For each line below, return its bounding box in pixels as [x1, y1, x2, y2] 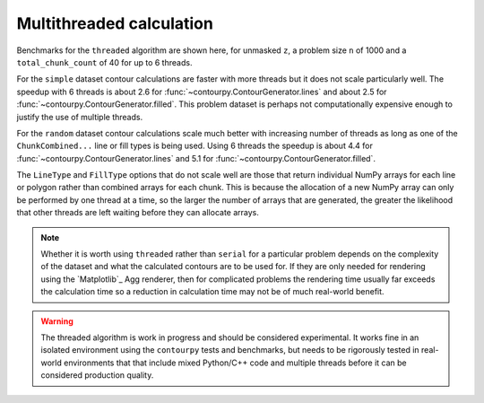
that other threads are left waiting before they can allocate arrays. [16, 207, 260, 218]
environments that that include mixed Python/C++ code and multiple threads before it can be [63, 357, 407, 368]
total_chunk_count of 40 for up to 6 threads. [16, 57, 193, 67]
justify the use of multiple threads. [16, 111, 143, 122]
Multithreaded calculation [16, 13, 214, 33]
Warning [40, 315, 73, 327]
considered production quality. [40, 370, 154, 381]
